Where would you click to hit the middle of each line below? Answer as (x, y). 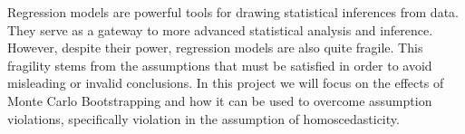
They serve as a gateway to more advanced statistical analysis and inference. (220, 29)
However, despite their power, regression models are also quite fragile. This (215, 48)
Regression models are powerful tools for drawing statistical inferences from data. (233, 12)
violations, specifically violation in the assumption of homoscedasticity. (203, 118)
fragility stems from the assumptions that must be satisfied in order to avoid (220, 65)
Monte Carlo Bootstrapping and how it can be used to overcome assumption (220, 100)
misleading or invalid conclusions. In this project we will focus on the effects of (226, 83)
